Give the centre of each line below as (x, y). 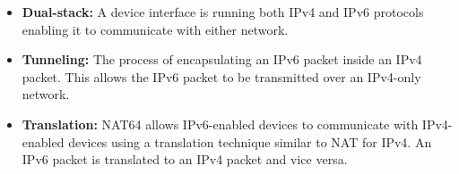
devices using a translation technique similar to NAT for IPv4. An (250, 141)
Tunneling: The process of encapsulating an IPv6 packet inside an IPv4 (222, 59)
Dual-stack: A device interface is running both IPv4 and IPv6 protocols (223, 12)
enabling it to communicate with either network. (155, 29)
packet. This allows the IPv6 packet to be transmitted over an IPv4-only (221, 76)
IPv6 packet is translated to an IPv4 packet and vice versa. (185, 159)
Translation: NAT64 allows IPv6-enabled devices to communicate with (220, 124)
